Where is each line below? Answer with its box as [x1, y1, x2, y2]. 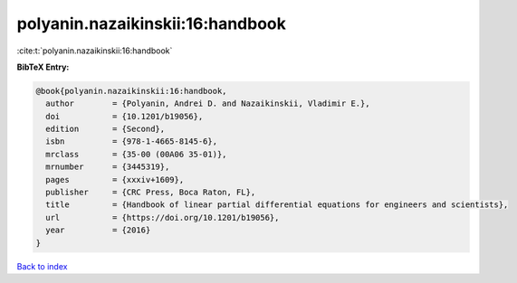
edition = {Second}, [45, 124, 166, 135]
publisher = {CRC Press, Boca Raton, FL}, [45, 187, 256, 198]
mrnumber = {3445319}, [45, 162, 170, 172]
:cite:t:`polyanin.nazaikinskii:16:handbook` [16, 45, 173, 56]
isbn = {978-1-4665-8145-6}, [45, 137, 217, 146]
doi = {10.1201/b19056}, [45, 111, 204, 121]
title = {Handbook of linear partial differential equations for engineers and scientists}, [45, 200, 509, 210]
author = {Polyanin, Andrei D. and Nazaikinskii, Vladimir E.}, [45, 99, 370, 108]
